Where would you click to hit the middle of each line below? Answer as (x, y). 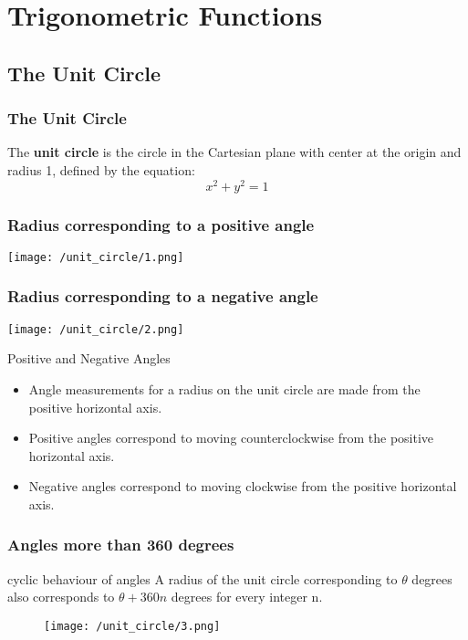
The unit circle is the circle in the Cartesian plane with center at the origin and (234, 152)
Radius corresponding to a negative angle (163, 296)
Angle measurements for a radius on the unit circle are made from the (224, 388)
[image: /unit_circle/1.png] (96, 257)
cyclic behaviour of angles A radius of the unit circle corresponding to (203, 578)
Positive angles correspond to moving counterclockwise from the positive (231, 438)
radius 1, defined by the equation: (101, 169)
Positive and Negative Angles (89, 358)
